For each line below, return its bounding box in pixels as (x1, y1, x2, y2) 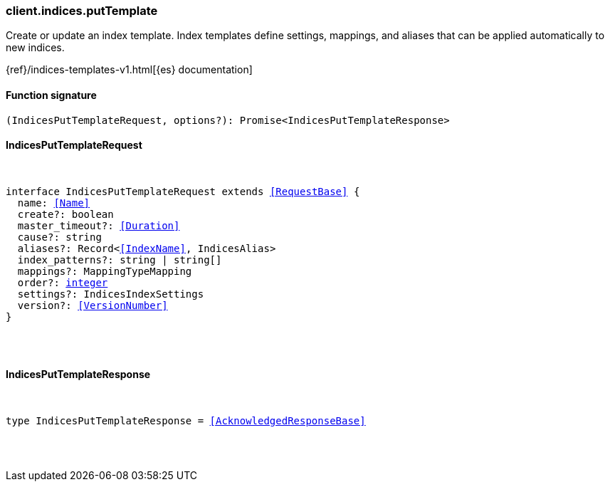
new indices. (6, 41, 65, 54)
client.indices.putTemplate (6, 4, 158, 18)
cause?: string (17, 231, 102, 243)
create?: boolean (17, 208, 114, 220)
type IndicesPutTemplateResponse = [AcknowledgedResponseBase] (6, 415, 366, 427)
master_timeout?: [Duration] (17, 219, 180, 231)
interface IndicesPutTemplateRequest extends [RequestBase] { (6, 185, 360, 197)
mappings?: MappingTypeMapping (17, 265, 192, 277)
